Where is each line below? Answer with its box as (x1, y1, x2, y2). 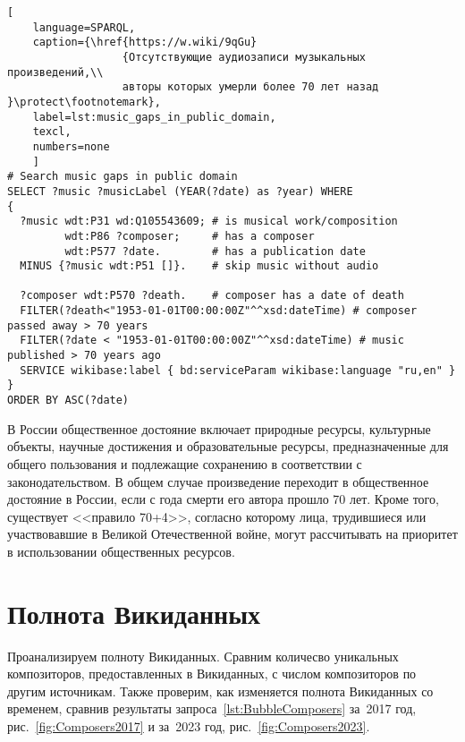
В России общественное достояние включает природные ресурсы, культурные (7, 419, 431, 438)
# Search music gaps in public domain (7, 170, 238, 183)
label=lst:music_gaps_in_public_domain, (32, 110, 276, 124)
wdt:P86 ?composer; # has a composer (64, 229, 315, 243)
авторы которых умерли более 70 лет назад (122, 81, 379, 94)
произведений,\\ (7, 65, 104, 79)
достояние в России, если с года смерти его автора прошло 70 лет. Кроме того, (7, 490, 439, 508)
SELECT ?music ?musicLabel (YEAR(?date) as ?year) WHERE (7, 184, 353, 198)
